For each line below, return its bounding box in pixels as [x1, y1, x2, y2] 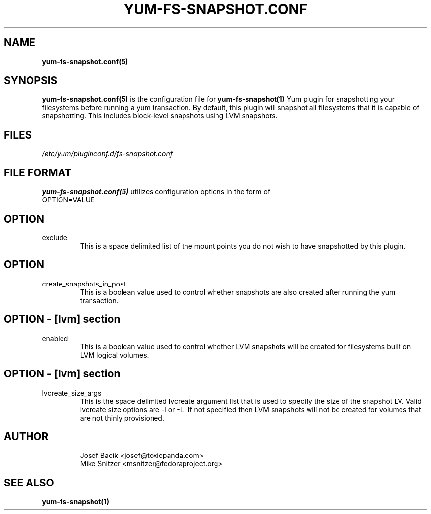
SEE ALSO [4, 476, 54, 489]
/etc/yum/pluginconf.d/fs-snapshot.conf [42, 149, 173, 158]
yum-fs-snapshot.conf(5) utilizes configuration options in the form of [42, 187, 271, 196]
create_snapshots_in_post [42, 279, 126, 288]
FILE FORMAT [4, 166, 72, 179]
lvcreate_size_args [42, 388, 102, 397]
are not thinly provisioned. [80, 413, 164, 422]
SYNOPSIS [4, 74, 58, 87]
